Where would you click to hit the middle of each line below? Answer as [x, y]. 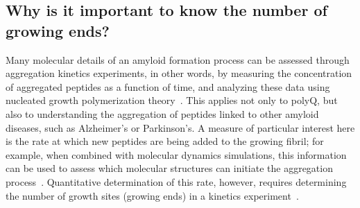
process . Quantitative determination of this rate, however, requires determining [176, 181]
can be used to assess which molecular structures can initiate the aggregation [169, 168]
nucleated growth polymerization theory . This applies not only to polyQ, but [172, 100]
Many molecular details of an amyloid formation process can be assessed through [178, 59]
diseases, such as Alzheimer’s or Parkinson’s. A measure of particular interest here [180, 127]
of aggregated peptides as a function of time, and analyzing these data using [168, 86]
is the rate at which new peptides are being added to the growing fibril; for [165, 141]
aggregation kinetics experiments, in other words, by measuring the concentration [179, 73]
